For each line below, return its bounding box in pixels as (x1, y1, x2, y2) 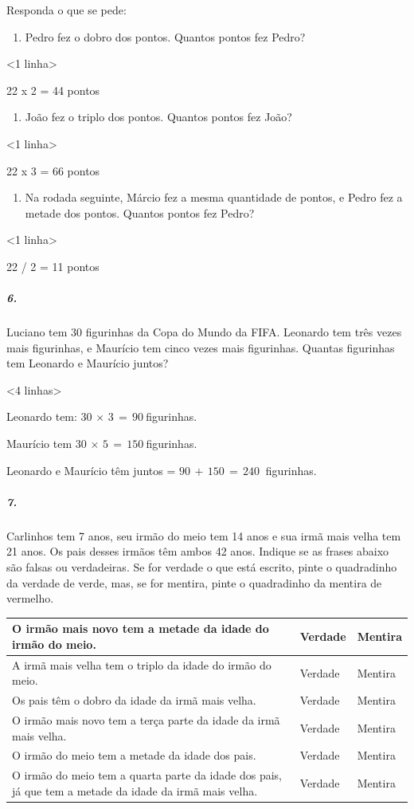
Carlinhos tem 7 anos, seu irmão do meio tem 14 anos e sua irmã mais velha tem (6, 527, 401, 544)
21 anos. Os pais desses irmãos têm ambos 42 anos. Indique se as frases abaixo (6, 543, 389, 560)
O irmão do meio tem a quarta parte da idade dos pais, (12, 767, 282, 783)
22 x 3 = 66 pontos (6, 162, 100, 179)
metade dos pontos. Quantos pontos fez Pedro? (25, 204, 255, 221)
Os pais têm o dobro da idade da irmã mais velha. (12, 692, 256, 709)
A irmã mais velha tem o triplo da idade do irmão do (12, 656, 271, 673)
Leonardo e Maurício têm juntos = (6, 461, 176, 478)
